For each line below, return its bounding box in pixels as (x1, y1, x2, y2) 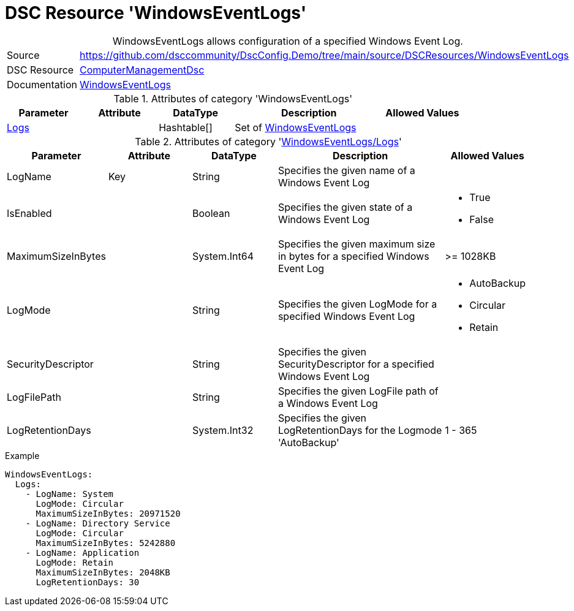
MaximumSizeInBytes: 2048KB (36, 567, 170, 577)
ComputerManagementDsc (80, 63, 205, 76)
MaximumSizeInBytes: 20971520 (36, 508, 181, 518)
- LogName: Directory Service (25, 518, 170, 528)
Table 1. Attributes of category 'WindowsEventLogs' (113, 92, 352, 105)
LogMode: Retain (36, 557, 114, 567)
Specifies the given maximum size (278, 237, 436, 250)
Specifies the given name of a (278, 164, 415, 176)
